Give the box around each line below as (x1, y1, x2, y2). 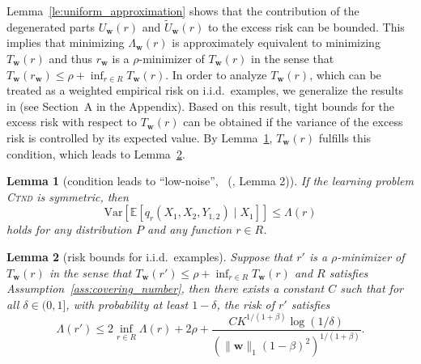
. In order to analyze (165, 66, 267, 83)
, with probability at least (66, 295, 189, 312)
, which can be (309, 66, 381, 83)
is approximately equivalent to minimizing (172, 34, 381, 51)
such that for (340, 280, 403, 297)
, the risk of (216, 295, 274, 312)
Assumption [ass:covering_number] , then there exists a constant (6, 280, 325, 297)
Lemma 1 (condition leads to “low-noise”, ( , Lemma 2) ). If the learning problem (6, 172, 414, 189)
